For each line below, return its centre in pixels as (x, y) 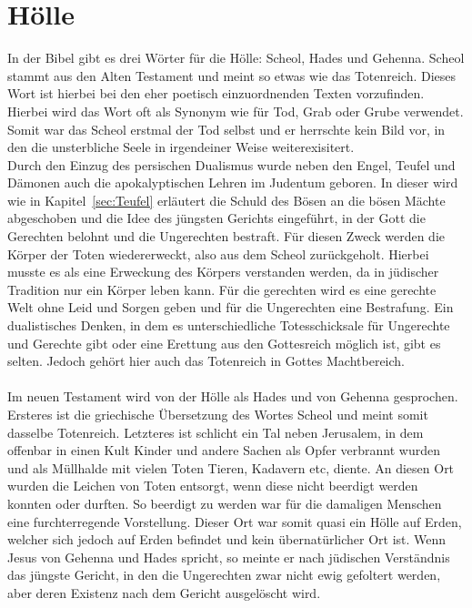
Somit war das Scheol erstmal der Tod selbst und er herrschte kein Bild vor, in (226, 129)
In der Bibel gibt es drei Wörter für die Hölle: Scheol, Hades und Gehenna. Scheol (236, 58)
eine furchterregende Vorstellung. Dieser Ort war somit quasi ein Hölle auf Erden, (235, 521)
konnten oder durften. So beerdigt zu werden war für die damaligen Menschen (225, 503)
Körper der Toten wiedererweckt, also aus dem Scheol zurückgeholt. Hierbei (218, 253)
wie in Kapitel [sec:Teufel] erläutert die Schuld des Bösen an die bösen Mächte (226, 200)
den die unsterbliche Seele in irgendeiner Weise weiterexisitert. (181, 147)
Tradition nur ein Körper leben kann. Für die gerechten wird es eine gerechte (222, 289)
